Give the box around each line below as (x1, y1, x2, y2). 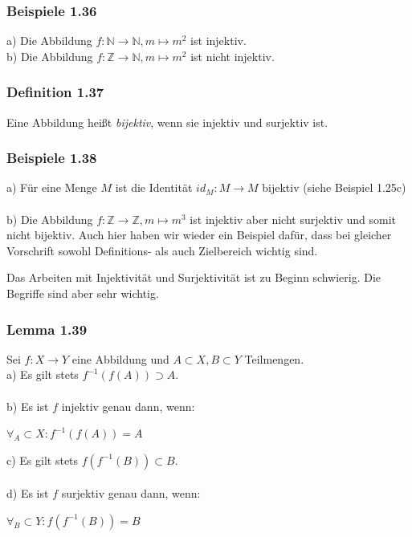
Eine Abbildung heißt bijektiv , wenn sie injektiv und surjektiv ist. (6, 113, 328, 130)
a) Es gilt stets (6, 366, 79, 383)
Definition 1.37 (6, 82, 104, 102)
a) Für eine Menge (6, 179, 97, 196)
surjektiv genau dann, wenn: (61, 485, 201, 502)
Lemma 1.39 (6, 319, 88, 339)
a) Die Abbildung (6, 32, 92, 49)
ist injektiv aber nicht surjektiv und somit (190, 210, 396, 227)
